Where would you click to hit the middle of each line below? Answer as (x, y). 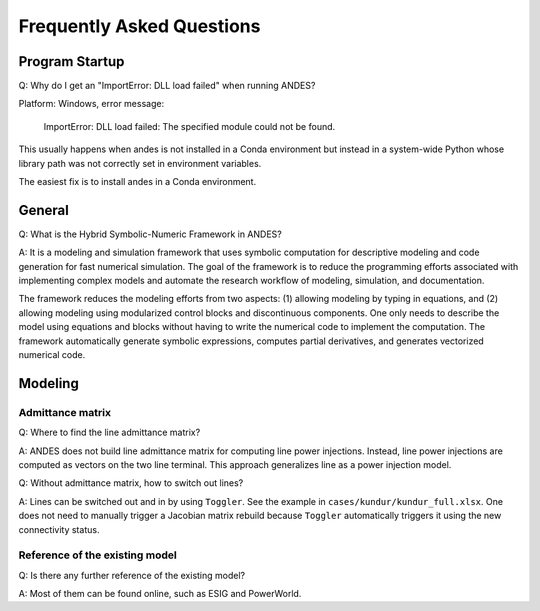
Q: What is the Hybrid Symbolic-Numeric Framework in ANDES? (150, 234)
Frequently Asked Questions (139, 26)
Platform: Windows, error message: (91, 104)
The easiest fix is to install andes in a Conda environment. (137, 182)
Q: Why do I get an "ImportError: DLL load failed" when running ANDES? (167, 86)
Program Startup (71, 61)
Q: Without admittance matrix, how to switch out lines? (131, 483)
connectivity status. (59, 529)
